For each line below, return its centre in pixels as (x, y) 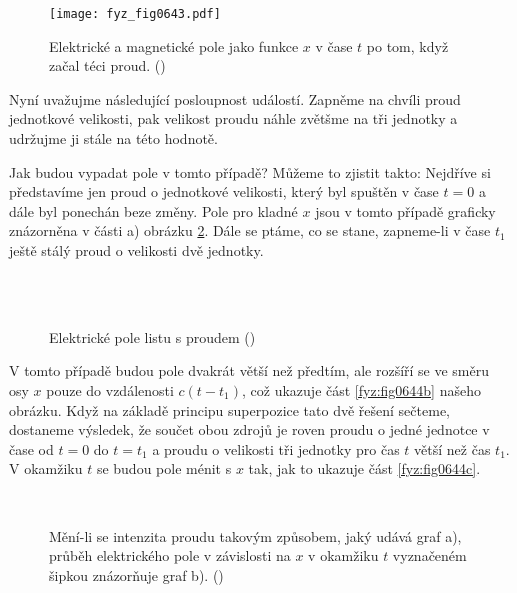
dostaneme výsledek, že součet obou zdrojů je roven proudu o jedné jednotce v (249, 429)
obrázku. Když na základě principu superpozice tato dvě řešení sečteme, (229, 409)
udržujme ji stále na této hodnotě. (113, 138)
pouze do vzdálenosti (110, 389)
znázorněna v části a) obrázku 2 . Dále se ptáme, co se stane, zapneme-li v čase (250, 230)
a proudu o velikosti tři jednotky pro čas (276, 448)
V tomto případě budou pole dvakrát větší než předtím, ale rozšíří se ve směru (249, 370)
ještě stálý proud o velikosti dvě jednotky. (136, 250)
